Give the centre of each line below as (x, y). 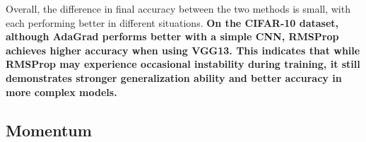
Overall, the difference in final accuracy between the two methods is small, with (178, 8)
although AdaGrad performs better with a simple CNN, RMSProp (172, 36)
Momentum (49, 130)
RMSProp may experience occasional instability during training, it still (183, 64)
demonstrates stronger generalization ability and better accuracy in (174, 77)
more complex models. (61, 91)
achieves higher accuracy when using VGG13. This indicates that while (183, 50)
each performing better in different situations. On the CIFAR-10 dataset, (172, 22)
